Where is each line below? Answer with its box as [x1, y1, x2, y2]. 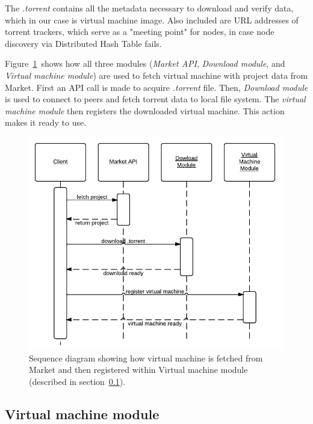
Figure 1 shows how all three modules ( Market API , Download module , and [5, 57, 285, 70]
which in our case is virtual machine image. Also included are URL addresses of [5, 13, 299, 26]
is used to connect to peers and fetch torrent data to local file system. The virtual [5, 93, 306, 105]
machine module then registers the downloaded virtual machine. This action [5, 104, 285, 117]
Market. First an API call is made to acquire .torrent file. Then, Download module [5, 81, 308, 93]
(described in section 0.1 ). [29, 375, 126, 387]
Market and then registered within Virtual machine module [29, 363, 248, 376]
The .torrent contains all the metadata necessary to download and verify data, [5, 2, 294, 14]
